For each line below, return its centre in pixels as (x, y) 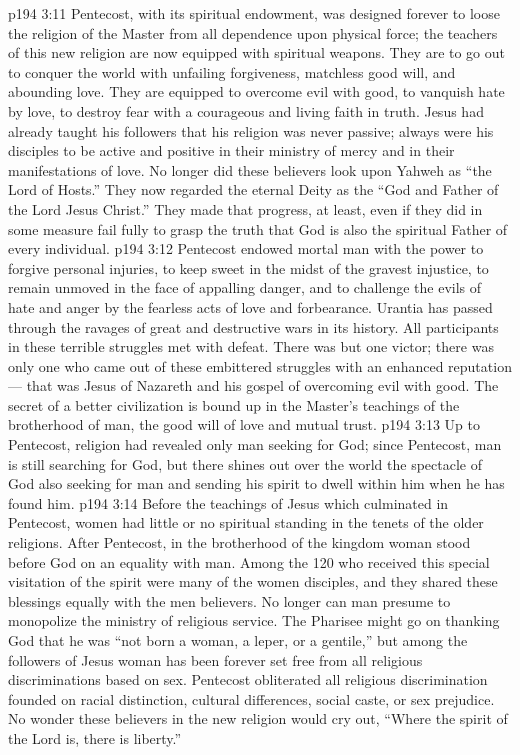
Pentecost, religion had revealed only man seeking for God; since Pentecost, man (255, 444)
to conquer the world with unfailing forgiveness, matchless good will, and (232, 71)
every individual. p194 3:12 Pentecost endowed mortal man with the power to (246, 248)
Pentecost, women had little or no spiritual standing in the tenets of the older (246, 522)
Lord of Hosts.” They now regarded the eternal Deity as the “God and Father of (253, 189)
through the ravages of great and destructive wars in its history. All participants (253, 326)
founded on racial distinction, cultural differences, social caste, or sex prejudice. (251, 698)
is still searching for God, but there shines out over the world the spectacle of (245, 463)
